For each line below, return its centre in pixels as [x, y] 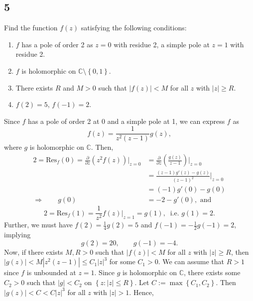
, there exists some [212, 272]
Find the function [31, 28]
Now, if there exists [34, 251]
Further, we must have [38, 225]
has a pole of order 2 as [57, 44]
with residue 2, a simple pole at [162, 44]
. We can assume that [191, 261]
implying [17, 235]
